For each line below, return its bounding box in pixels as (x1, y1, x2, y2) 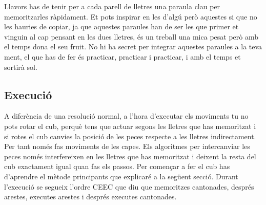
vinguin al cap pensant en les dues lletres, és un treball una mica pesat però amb (4, 31, 259, 42)
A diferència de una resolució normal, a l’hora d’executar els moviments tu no (4, 110, 249, 121)
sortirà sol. (4, 61, 37, 72)
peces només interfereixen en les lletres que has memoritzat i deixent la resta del (4, 151, 256, 161)
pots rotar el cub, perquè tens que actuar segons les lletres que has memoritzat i (4, 120, 256, 131)
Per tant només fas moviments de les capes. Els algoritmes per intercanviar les (4, 141, 250, 152)
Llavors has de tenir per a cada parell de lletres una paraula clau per (4, 1, 220, 11)
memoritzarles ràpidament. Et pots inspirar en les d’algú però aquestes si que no (4, 11, 257, 22)
